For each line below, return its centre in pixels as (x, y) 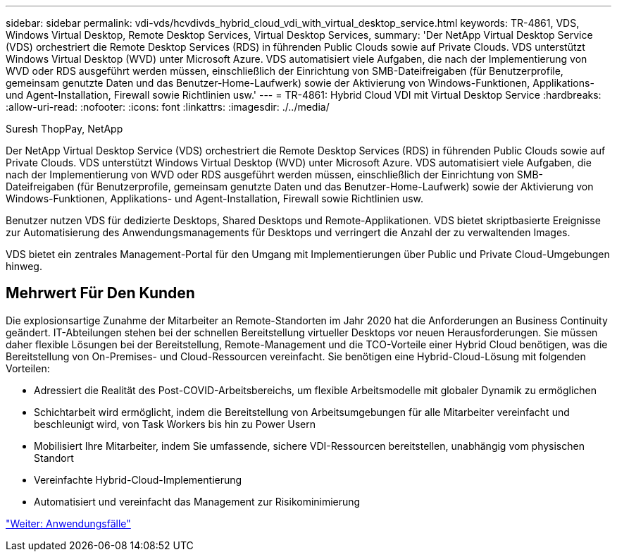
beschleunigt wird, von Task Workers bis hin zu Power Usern (175, 424)
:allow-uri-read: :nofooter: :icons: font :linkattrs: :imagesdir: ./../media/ (168, 107)
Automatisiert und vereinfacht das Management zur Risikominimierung (197, 501)
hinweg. (24, 266)
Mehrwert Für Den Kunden (100, 293)
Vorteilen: (28, 368)
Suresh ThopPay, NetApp (64, 129)
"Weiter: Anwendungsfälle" (68, 523)
